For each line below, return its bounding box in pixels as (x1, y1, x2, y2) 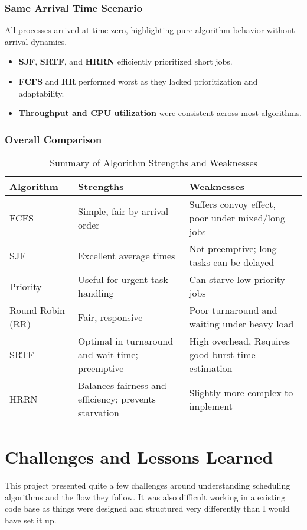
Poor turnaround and (189, 303, 277, 317)
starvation (78, 406, 119, 419)
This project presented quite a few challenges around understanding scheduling (5, 479, 290, 492)
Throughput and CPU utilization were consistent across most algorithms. (18, 107, 302, 119)
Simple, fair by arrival (78, 204, 169, 218)
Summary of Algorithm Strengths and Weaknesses (50, 156, 257, 169)
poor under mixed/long (189, 211, 285, 224)
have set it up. (5, 513, 57, 526)
